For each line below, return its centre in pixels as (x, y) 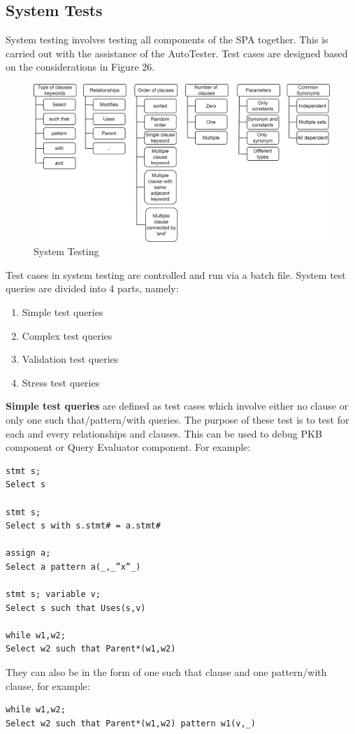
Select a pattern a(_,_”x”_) (73, 567)
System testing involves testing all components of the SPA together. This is (167, 39)
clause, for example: (48, 685)
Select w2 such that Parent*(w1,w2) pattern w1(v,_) (131, 723)
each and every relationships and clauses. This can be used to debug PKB (164, 433)
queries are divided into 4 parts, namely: (92, 288)
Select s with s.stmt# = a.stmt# (83, 526)
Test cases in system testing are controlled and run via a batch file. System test (176, 274)
